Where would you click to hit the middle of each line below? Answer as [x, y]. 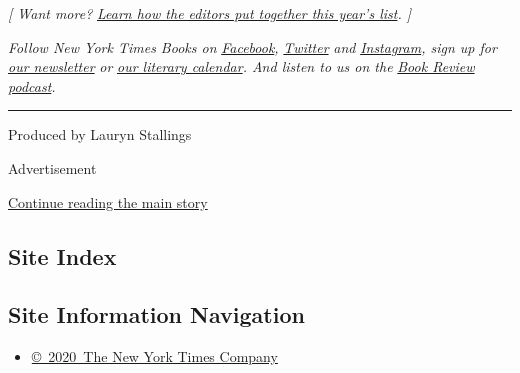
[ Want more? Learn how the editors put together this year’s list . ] [210, 13]
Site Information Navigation [156, 314]
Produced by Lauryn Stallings [100, 134]
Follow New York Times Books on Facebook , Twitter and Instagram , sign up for [252, 46]
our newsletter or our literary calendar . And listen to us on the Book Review [241, 66]
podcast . [32, 85]
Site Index [62, 255]
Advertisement [52, 167]
